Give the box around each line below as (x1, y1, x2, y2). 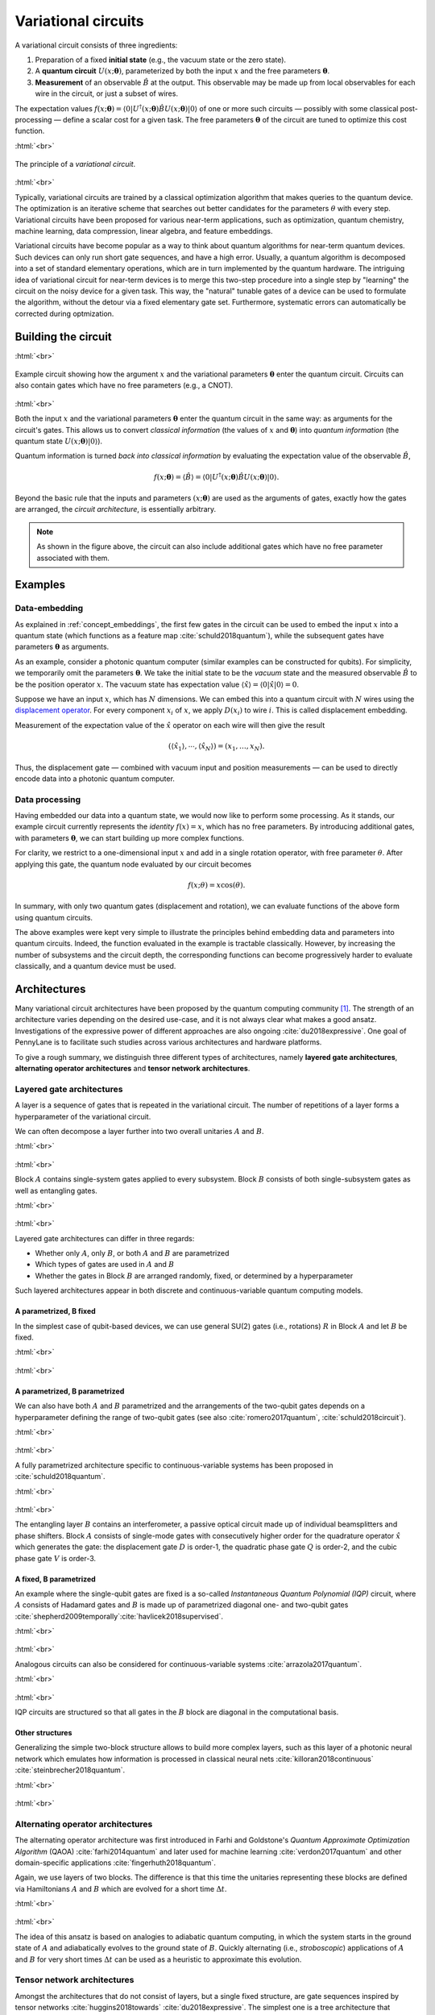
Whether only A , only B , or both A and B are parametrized (35, 1248, 230, 1258)
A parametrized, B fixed (14, 1307, 96, 1316)
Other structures (14, 1728, 72, 1738)
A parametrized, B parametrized (14, 1386, 125, 1396)
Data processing (14, 794, 81, 805)
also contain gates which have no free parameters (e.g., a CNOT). (14, 380, 234, 390)
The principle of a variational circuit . (14, 160, 136, 169)
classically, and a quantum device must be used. (14, 962, 176, 971)
